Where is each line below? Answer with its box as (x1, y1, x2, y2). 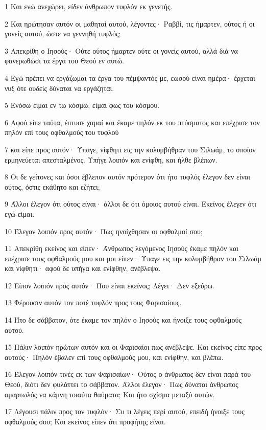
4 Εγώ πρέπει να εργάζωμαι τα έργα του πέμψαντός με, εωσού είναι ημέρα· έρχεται (5, 72, 255, 83)
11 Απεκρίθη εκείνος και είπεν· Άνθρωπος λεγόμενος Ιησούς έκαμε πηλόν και (5, 243, 239, 254)
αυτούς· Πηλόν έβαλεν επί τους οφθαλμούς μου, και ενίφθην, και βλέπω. (5, 351, 224, 362)
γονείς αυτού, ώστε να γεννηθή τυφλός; (5, 28, 121, 39)
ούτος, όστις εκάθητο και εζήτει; (5, 181, 100, 192)
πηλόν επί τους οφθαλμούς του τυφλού (5, 127, 119, 138)
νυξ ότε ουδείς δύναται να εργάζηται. (5, 82, 114, 93)
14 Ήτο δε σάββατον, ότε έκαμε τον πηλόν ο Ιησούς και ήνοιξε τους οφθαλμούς (5, 314, 241, 325)
